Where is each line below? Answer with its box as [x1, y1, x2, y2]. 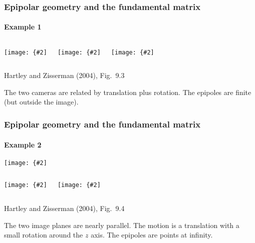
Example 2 [4, 139, 42, 149]
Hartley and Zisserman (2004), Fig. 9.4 [4, 203, 125, 213]
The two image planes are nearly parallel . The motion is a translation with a [4, 219, 239, 230]
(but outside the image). [4, 96, 79, 107]
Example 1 [4, 21, 42, 32]
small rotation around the [4, 229, 83, 240]
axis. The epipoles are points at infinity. [91, 229, 213, 240]
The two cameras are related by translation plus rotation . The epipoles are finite [4, 86, 251, 97]
